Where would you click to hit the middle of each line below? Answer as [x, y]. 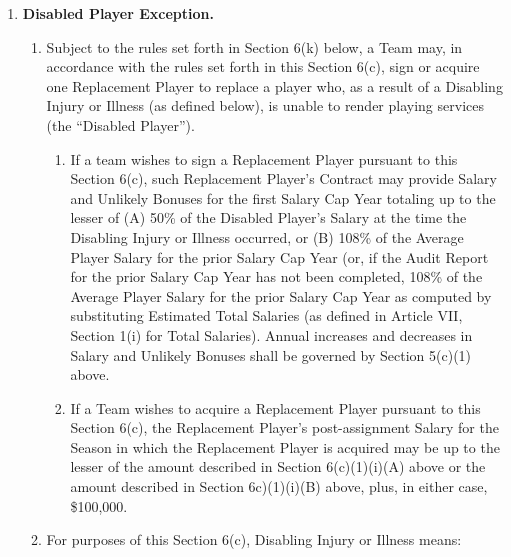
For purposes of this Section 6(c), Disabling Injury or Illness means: [254, 539]
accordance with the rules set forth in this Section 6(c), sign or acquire [263, 66]
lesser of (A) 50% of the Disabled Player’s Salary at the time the [268, 217]
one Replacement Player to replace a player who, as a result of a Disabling [274, 85]
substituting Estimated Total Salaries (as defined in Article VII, [266, 315]
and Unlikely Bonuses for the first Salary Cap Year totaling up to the [283, 197]
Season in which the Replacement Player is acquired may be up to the [285, 446]
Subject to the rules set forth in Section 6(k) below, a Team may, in [254, 46]
